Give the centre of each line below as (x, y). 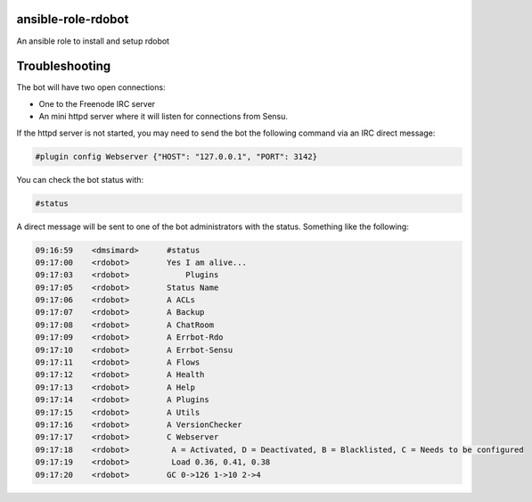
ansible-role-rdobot (73, 19)
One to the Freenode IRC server (97, 103)
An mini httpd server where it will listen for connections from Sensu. (164, 117)
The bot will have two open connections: (91, 87)
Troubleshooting (64, 66)
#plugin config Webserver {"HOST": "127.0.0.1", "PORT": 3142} (176, 156)
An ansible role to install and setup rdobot (93, 41)
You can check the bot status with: (80, 179)
